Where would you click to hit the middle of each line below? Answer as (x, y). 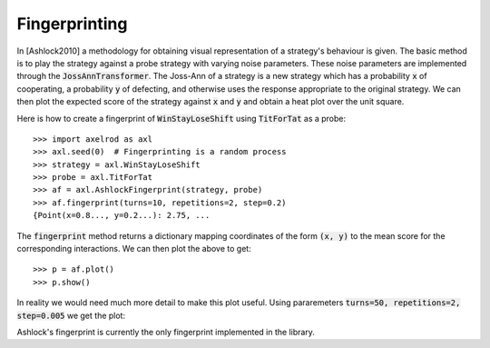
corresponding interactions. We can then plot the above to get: (134, 249)
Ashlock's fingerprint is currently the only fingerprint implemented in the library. (166, 332)
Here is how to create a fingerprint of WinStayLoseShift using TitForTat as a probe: (181, 118)
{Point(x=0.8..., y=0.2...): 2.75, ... (122, 215)
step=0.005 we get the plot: (71, 315)
